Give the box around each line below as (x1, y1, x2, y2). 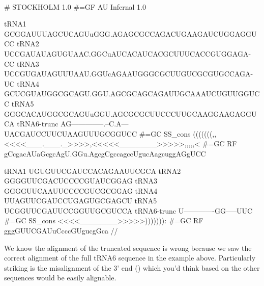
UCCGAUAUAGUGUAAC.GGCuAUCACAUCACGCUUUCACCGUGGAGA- (4, 48, 251, 59)
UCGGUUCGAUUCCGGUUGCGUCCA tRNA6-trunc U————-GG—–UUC (4, 205, 252, 216)
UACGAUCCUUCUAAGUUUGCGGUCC (4, 128, 137, 139)
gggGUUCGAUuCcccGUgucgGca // (4, 225, 118, 236)
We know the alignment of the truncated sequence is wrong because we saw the (4, 242, 252, 253)
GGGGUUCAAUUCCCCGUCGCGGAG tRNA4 (4, 185, 158, 196)
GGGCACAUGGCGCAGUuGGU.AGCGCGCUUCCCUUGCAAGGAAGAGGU (4, 108, 257, 119)
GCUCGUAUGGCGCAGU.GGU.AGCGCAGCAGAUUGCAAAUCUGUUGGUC (4, 88, 260, 99)
